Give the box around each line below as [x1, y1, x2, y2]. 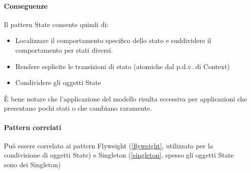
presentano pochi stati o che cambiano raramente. [4, 103, 152, 113]
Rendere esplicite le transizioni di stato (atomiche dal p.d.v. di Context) [15, 61, 230, 71]
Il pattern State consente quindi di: [4, 19, 109, 29]
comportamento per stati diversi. [15, 44, 113, 55]
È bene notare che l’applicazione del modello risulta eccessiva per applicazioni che [4, 93, 247, 103]
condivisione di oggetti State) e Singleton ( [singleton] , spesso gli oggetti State [4, 150, 234, 160]
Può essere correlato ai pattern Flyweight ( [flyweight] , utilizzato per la [4, 140, 213, 150]
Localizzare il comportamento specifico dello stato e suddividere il [15, 35, 211, 45]
